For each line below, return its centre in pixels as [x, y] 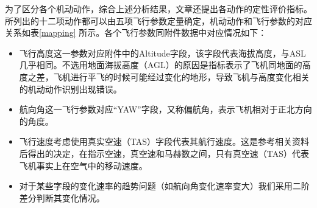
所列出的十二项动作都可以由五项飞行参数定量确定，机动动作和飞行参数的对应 [158, 20]
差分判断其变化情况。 [62, 197]
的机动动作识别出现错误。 [70, 88]
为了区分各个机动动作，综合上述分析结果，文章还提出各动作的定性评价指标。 [158, 9]
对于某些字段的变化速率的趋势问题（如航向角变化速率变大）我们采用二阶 [164, 186]
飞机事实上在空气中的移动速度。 [83, 165]
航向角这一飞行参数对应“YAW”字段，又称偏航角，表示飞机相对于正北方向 [166, 109]
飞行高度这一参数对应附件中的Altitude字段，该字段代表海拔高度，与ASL [162, 53]
